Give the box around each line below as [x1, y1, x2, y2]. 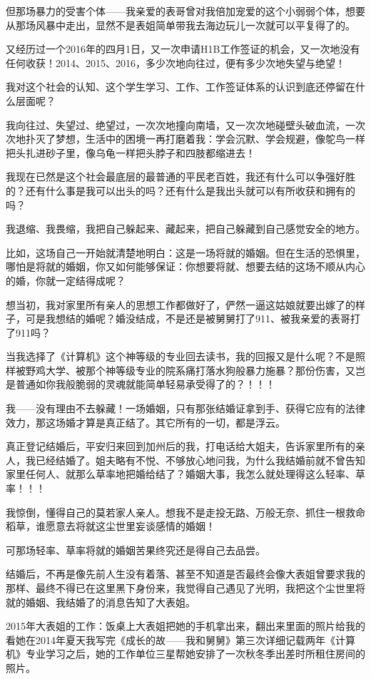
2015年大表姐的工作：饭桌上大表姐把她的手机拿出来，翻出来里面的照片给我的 [6, 618, 365, 633]
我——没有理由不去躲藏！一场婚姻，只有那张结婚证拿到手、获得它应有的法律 [6, 401, 365, 416]
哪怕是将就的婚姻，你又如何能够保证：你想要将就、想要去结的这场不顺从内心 [6, 259, 365, 274]
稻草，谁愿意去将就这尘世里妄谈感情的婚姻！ [6, 519, 215, 533]
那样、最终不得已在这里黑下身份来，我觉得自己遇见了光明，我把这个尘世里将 [6, 581, 365, 595]
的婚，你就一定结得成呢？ [6, 272, 126, 287]
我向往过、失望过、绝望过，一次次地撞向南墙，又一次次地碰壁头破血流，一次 [6, 117, 365, 132]
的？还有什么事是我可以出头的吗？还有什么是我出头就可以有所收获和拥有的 [6, 183, 355, 198]
